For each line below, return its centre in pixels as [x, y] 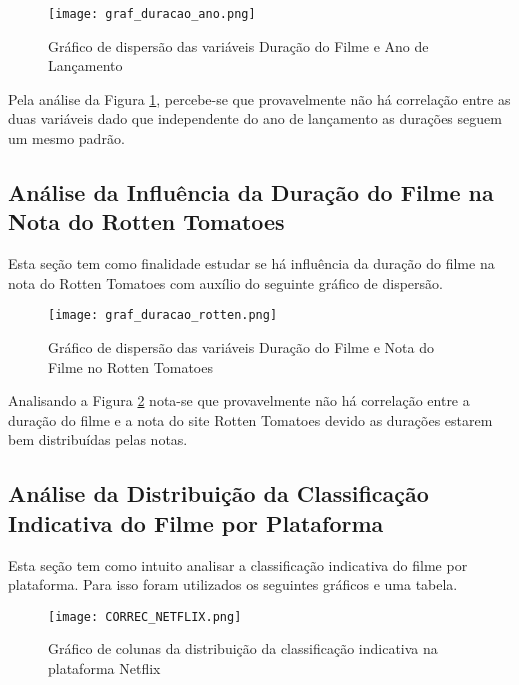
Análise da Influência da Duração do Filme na [251, 192]
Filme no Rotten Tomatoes [130, 366]
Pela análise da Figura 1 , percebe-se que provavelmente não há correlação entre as [259, 98]
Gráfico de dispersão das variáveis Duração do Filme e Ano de [238, 45]
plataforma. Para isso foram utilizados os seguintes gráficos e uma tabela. [233, 584]
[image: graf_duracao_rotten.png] [163, 315]
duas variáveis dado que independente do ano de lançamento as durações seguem [255, 118]
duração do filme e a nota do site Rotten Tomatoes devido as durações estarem [250, 419]
